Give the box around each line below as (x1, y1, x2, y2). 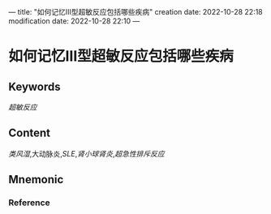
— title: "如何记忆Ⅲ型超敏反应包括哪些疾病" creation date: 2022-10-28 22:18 (8, 7, 264, 16)
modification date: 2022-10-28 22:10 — (8, 16, 140, 26)
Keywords (8, 79, 61, 93)
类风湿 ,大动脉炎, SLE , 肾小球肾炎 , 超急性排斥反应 (8, 148, 165, 158)
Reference (8, 197, 50, 208)
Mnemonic (8, 173, 64, 186)
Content (8, 126, 51, 140)
